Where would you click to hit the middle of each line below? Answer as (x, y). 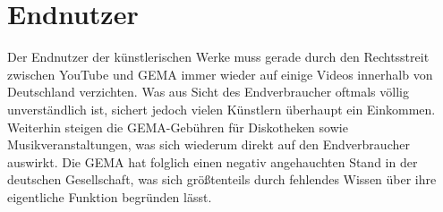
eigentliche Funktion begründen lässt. (110, 196)
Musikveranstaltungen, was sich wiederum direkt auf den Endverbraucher (209, 144)
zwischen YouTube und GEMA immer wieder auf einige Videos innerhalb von (220, 74)
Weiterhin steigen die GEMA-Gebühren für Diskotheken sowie (178, 127)
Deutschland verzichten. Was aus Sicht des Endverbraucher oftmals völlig (208, 92)
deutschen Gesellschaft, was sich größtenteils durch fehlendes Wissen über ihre (222, 179)
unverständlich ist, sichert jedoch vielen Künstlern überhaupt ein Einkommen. (221, 109)
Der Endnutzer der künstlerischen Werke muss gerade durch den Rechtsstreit (218, 57)
